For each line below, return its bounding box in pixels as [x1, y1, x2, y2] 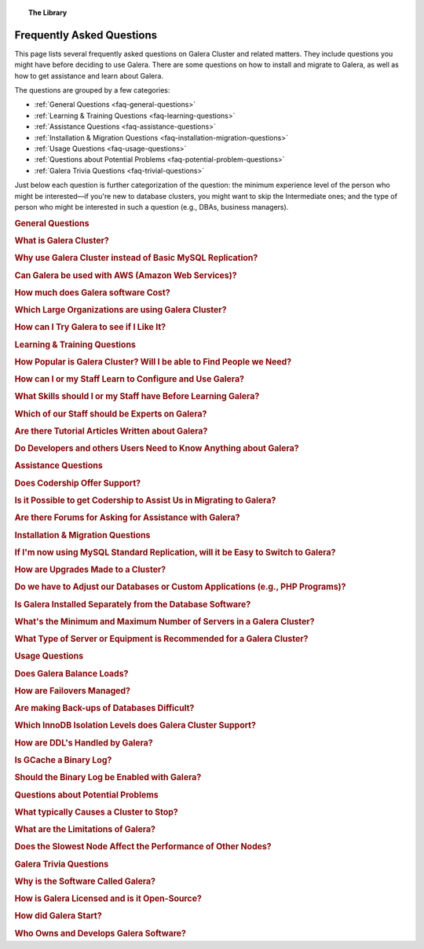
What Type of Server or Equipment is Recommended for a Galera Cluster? [14, 633, 309, 644]
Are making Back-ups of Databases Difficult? [14, 703, 195, 714]
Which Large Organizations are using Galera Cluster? [14, 305, 227, 316]
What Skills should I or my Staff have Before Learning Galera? [14, 391, 260, 402]
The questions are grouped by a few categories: [14, 86, 170, 95]
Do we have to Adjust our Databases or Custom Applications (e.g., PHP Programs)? [14, 581, 346, 592]
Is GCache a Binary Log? [14, 755, 112, 765]
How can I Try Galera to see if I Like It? [14, 322, 166, 333]
